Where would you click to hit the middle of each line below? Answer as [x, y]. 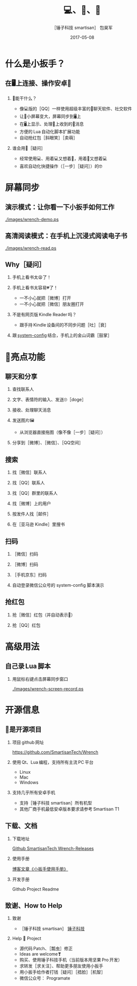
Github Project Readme [35, 889]
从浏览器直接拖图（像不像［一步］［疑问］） [62, 432]
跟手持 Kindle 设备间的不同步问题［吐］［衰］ [64, 325]
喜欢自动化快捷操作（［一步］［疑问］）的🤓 [61, 166]
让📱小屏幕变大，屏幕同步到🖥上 [50, 116]
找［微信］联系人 [29, 472]
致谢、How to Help [34, 906]
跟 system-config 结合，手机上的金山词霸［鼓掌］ [62, 335]
